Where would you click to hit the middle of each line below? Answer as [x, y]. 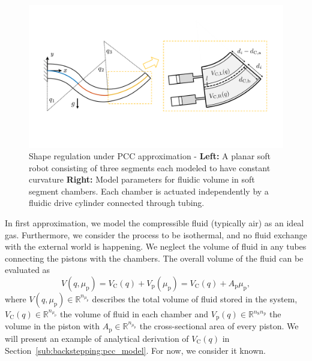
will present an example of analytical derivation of [97, 338]
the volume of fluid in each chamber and [134, 314]
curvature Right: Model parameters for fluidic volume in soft [142, 179]
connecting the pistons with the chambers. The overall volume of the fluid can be [154, 258]
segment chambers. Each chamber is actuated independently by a [149, 191]
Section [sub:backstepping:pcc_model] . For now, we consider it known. [135, 350]
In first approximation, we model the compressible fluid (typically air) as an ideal [154, 223]
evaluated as [28, 270]
